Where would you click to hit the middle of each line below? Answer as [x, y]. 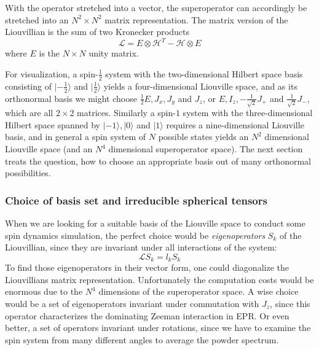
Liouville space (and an [49, 149]
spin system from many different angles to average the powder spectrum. [142, 339]
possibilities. [28, 173]
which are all [29, 113]
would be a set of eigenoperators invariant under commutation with [132, 304]
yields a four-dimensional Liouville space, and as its [200, 86]
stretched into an [37, 19]
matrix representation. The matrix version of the [196, 19]
